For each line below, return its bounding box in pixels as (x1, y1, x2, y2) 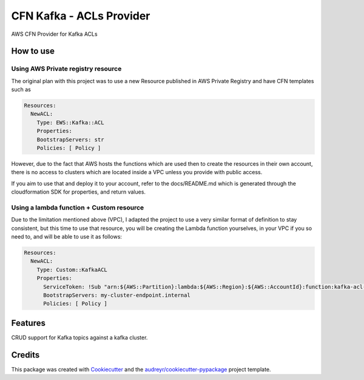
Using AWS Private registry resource (11, 64, 122, 73)
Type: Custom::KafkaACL (36, 266, 107, 273)
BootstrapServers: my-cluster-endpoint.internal (43, 292, 190, 299)
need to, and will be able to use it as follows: (11, 233, 123, 240)
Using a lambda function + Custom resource (11, 203, 144, 212)
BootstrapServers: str (36, 136, 104, 143)
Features (11, 317, 45, 328)
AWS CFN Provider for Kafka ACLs (11, 30, 98, 38)
